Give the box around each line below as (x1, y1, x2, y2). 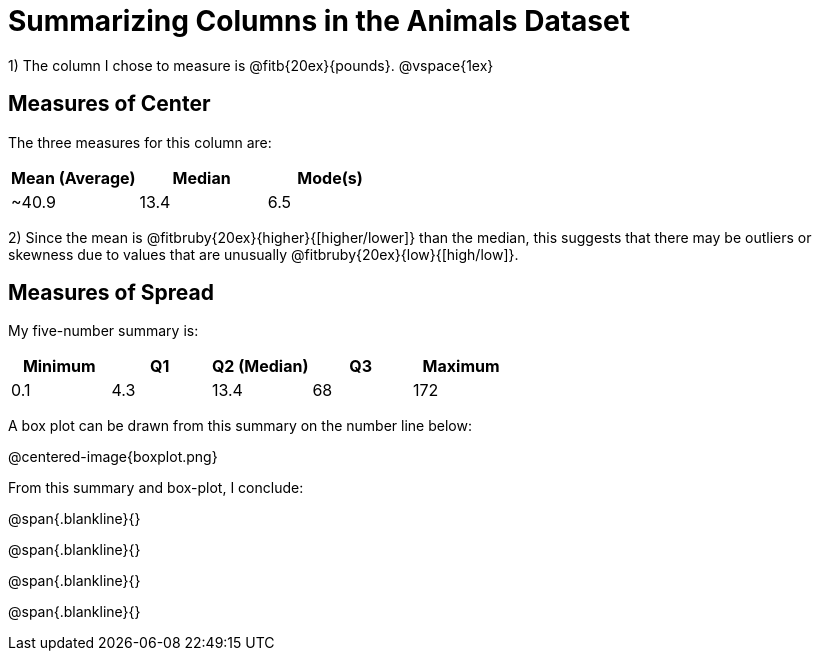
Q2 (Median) (211, 356, 309, 377)
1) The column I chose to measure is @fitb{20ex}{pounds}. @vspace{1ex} (8, 56, 494, 74)
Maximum (422, 356, 500, 377)
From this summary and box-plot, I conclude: (8, 479, 304, 497)
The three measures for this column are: (8, 133, 272, 151)
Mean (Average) (11, 167, 136, 188)
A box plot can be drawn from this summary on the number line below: (8, 417, 472, 435)
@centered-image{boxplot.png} (8, 448, 218, 466)
